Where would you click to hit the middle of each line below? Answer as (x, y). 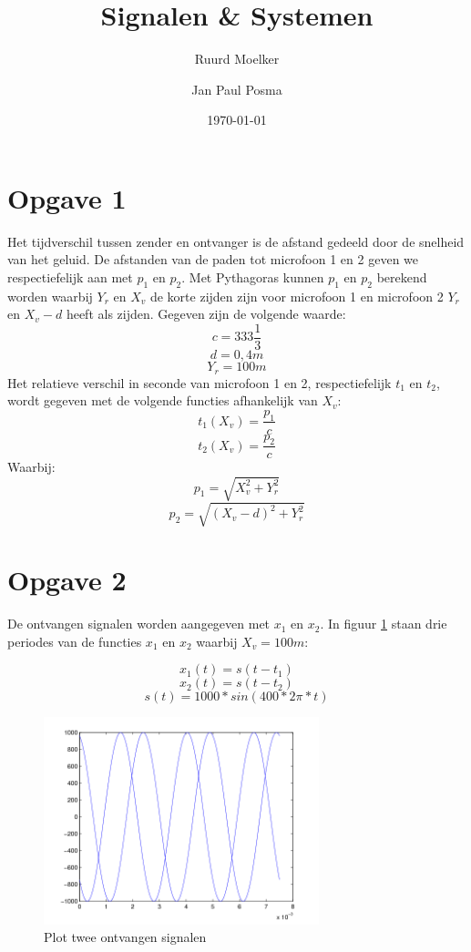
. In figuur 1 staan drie (384, 624)
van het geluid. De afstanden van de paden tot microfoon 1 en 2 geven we (213, 259)
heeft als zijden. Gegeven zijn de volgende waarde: (206, 314)
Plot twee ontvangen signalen (125, 937)
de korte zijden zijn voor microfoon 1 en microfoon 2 (297, 296)
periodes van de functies (75, 641)
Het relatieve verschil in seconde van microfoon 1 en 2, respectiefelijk (200, 382)
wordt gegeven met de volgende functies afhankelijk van (163, 400)
